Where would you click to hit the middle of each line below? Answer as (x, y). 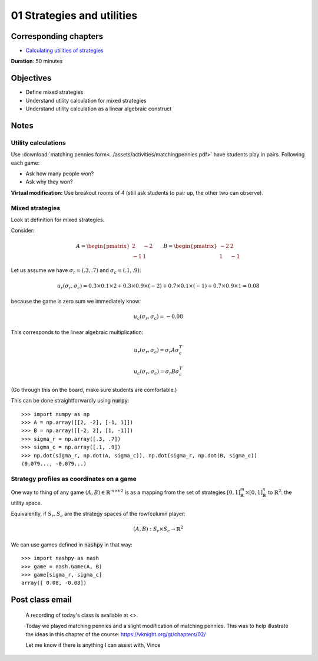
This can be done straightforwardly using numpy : (70, 401)
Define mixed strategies (54, 92)
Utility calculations (38, 143)
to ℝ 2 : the (280, 492)
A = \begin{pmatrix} (103, 246)
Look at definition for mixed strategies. (58, 220)
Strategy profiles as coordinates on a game (74, 479)
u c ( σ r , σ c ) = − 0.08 (158, 318)
